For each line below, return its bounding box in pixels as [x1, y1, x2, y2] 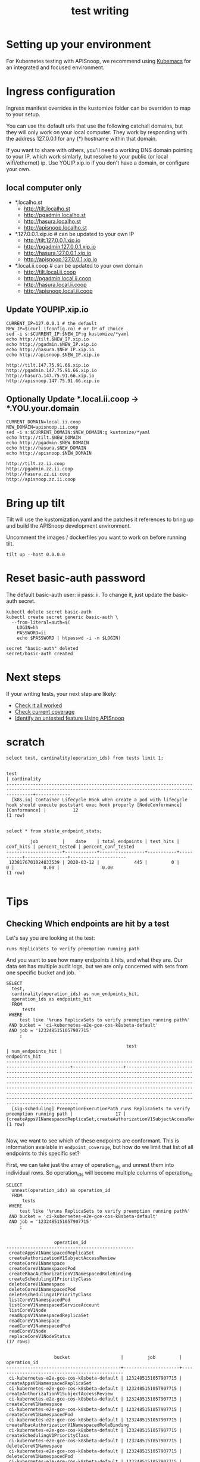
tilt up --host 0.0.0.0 [6, 552, 65, 558]
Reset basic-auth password [6, 571, 146, 585]
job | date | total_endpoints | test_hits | [30, 839, 180, 845]
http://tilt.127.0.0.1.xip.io [23, 237, 81, 244]
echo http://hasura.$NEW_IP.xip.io [6, 346, 95, 352]
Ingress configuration [6, 85, 116, 98]
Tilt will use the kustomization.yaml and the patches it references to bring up [6, 516, 194, 523]
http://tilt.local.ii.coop [23, 268, 76, 275]
